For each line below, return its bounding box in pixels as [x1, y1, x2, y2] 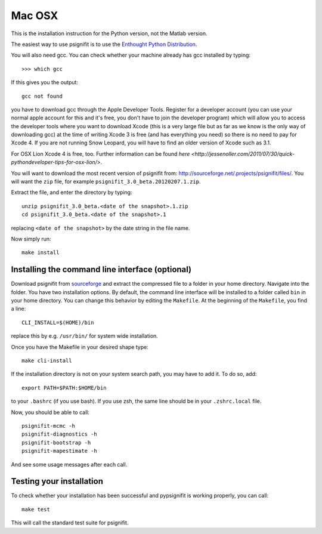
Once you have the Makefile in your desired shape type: [11, 343, 148, 350]
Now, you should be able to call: [11, 409, 89, 416]
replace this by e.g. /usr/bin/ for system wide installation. [11, 332, 158, 339]
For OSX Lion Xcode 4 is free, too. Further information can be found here [11, 150, 190, 158]
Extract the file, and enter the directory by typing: [11, 189, 132, 196]
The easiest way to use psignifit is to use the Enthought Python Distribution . [11, 41, 197, 48]
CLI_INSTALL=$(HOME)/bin [21, 319, 94, 326]
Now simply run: [11, 235, 51, 242]
